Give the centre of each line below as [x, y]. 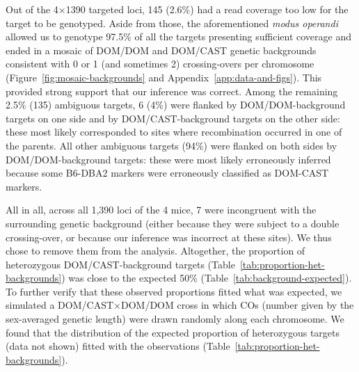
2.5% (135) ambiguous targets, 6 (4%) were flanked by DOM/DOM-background [176, 105]
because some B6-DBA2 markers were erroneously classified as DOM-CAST [167, 173]
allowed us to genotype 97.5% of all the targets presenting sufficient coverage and [178, 37]
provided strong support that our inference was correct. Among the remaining [172, 91]
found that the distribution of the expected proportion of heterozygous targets [173, 332]
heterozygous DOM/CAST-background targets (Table [120, 264]
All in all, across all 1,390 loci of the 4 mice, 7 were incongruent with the [161, 210]
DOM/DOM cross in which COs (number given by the [237, 305]
